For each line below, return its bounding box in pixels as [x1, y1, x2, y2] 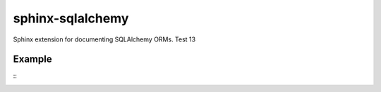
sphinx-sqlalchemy [13, 11, 129, 26]
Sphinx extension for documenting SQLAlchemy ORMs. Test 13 [13, 35, 196, 44]
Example [13, 53, 52, 65]
